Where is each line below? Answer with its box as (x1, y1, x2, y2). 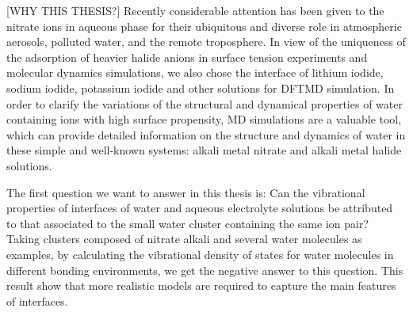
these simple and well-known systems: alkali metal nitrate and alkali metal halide (6, 142, 402, 158)
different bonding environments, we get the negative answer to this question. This (6, 261, 403, 278)
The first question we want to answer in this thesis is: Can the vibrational (6, 184, 365, 200)
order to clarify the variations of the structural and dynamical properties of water (6, 95, 403, 112)
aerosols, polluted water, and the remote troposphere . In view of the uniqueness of (6, 33, 406, 50)
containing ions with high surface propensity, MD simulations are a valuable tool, (6, 111, 402, 127)
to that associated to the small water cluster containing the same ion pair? (6, 215, 369, 231)
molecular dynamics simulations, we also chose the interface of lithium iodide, (6, 64, 384, 81)
